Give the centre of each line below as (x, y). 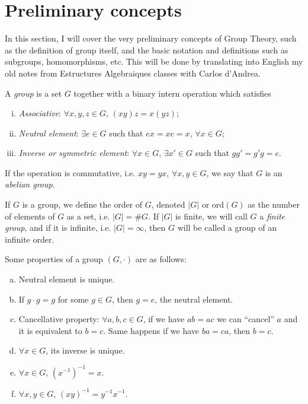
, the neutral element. (194, 299)
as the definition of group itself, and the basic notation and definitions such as (147, 50)
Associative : (40, 113)
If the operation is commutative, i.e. (70, 172)
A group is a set (33, 93)
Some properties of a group (54, 259)
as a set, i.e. (88, 216)
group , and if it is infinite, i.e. (58, 228)
